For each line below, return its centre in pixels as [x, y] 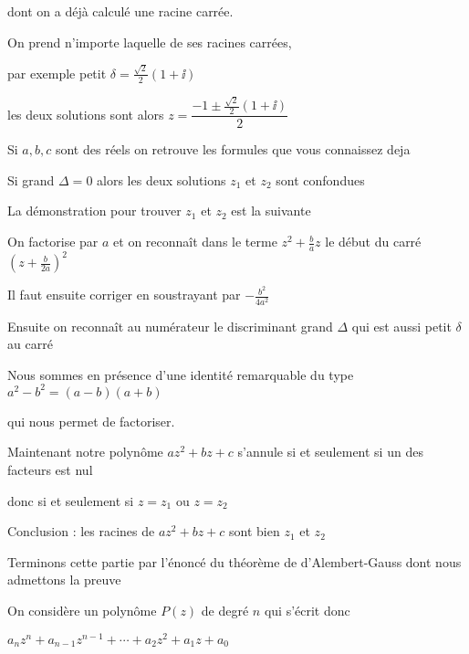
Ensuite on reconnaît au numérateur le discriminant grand [170, 326]
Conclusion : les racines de [81, 531]
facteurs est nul [50, 470]
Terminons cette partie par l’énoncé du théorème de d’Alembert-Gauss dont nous [234, 561]
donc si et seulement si [71, 500]
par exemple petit [57, 73]
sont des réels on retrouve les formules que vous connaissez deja [233, 149]
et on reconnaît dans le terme [195, 242]
